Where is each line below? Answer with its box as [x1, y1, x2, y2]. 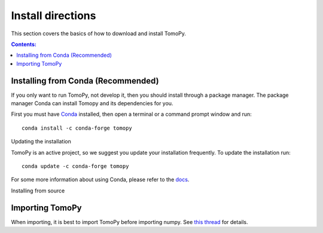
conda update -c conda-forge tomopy [22, 163, 129, 170]
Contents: [11, 41, 37, 48]
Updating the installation [11, 138, 71, 145]
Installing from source [11, 187, 65, 194]
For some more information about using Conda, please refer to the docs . [11, 176, 190, 183]
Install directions [11, 9, 96, 22]
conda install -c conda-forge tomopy [22, 124, 133, 131]
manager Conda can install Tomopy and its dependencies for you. [11, 100, 173, 107]
